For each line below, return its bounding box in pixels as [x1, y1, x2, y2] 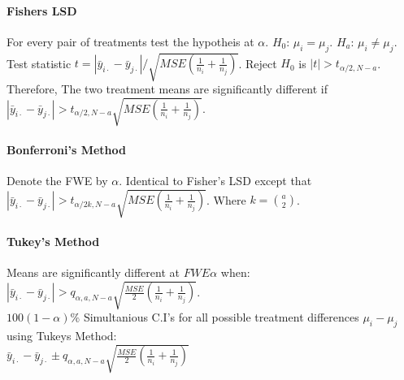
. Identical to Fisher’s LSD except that [119, 172, 312, 189]
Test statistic [7, 54, 72, 71]
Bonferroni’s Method [7, 140, 126, 158]
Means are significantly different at [7, 264, 180, 281]
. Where [206, 191, 246, 208]
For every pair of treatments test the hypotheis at [7, 32, 254, 50]
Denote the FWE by [7, 172, 108, 189]
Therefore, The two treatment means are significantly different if [7, 80, 328, 97]
